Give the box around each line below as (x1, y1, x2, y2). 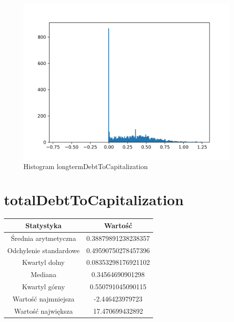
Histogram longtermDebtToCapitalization (23, 161, 148, 171)
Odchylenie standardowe (7, 245, 80, 255)
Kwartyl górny (22, 281, 65, 292)
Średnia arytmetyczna (11, 233, 76, 243)
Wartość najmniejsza (12, 293, 75, 303)
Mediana (30, 269, 57, 279)
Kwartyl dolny (22, 257, 65, 267)
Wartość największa (14, 305, 73, 316)
